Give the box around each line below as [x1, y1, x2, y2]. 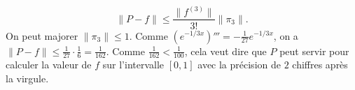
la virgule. [6, 70, 49, 85]
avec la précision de [197, 57, 281, 72]
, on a [273, 28, 298, 43]
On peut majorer [6, 28, 78, 43]
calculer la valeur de [6, 57, 92, 72]
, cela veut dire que [184, 43, 267, 58]
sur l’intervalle [102, 57, 165, 72]
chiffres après [292, 57, 348, 72]
